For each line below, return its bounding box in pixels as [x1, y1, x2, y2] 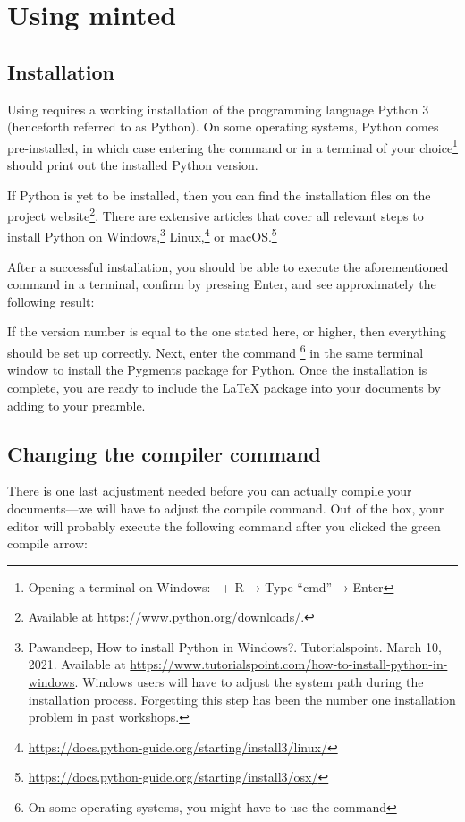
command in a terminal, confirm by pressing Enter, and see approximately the [7, 275, 436, 293]
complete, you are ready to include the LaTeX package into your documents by [7, 377, 441, 396]
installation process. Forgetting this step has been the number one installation [28, 690, 456, 708]
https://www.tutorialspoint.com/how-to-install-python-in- [130, 655, 448, 674]
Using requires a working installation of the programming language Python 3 [7, 99, 429, 118]
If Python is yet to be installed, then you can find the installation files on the [7, 185, 431, 204]
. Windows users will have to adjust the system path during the [74, 673, 424, 691]
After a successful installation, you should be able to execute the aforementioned [7, 257, 449, 275]
